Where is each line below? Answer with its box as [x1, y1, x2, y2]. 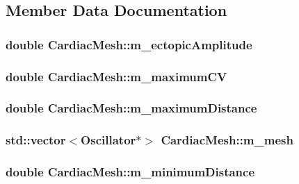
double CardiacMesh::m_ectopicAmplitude [6, 35, 252, 53]
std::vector [6, 131, 66, 149]
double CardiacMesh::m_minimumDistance [6, 163, 255, 181]
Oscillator [81, 131, 136, 149]
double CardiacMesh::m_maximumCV [6, 67, 227, 85]
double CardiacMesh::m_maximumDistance [6, 99, 257, 117]
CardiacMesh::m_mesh [161, 131, 293, 149]
